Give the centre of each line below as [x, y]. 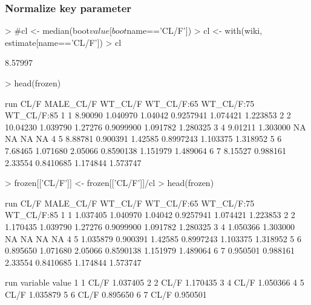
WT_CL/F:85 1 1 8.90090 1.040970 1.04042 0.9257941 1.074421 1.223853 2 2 [148, 115]
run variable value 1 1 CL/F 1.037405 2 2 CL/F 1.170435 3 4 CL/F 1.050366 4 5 [155, 282]
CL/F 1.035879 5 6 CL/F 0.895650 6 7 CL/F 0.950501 [106, 294]
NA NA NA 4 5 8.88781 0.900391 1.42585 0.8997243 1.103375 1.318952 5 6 [143, 139]
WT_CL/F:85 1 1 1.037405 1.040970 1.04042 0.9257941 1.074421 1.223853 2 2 [150, 215]
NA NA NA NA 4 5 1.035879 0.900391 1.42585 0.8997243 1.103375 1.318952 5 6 [153, 238]
